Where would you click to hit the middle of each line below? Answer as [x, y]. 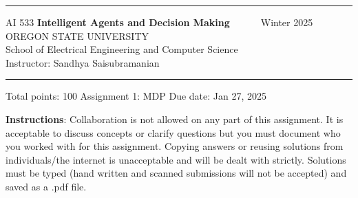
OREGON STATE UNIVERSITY [77, 35]
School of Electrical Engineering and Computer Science [122, 49]
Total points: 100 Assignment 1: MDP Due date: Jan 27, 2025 [136, 96]
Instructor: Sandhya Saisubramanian [83, 62]
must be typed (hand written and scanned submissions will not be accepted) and [176, 173]
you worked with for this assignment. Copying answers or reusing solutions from [175, 146]
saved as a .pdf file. [46, 186]
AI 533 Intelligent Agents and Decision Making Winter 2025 [159, 22]
